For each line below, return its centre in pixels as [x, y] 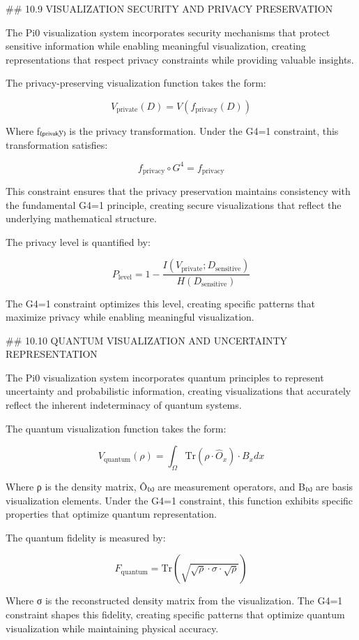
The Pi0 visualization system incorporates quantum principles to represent [165, 377]
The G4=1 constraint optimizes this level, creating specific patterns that [160, 303]
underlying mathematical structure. [81, 218]
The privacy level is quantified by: [78, 241]
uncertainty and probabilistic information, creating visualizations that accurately [178, 391]
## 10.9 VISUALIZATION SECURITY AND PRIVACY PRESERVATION [169, 8]
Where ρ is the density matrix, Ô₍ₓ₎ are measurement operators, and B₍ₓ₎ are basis [179, 487]
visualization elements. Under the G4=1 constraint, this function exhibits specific [179, 500]
